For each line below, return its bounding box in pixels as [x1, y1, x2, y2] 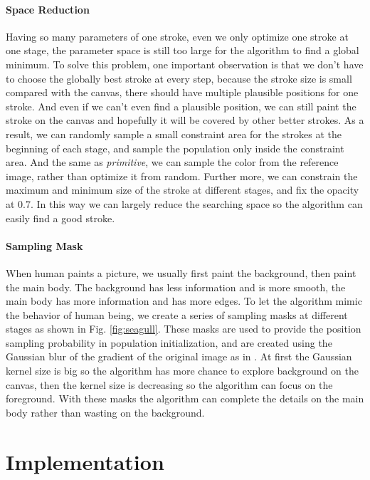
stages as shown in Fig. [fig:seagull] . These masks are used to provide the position [6, 321, 361, 336]
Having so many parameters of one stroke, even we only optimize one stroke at [6, 28, 349, 43]
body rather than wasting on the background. [6, 405, 205, 419]
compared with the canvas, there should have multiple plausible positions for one [6, 85, 359, 100]
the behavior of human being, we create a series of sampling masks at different [6, 307, 348, 322]
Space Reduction [6, 1, 90, 16]
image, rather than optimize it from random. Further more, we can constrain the [6, 168, 358, 183]
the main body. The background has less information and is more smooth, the [6, 279, 346, 294]
